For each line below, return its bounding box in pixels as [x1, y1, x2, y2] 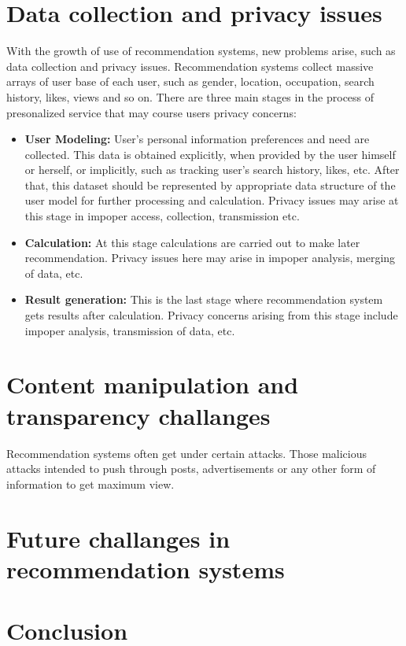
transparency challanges [6, 399, 271, 431]
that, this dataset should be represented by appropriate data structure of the [24, 176, 396, 193]
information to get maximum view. [6, 475, 175, 492]
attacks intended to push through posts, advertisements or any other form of [6, 460, 376, 477]
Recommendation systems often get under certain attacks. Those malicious [6, 445, 367, 461]
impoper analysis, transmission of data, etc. [24, 322, 235, 338]
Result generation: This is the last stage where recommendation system [24, 291, 383, 308]
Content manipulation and [6, 368, 299, 401]
